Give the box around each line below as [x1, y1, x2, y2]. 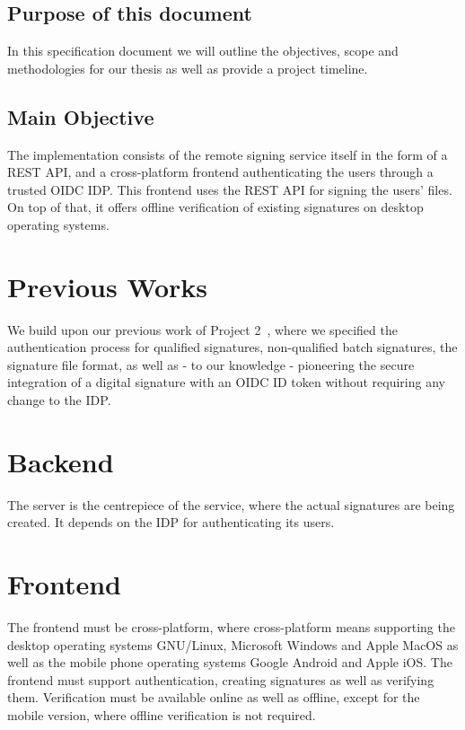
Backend [7, 443, 114, 479]
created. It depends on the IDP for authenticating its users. [7, 513, 335, 532]
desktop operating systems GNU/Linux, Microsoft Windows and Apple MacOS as [7, 635, 459, 654]
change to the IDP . [7, 391, 111, 409]
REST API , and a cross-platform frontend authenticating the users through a [7, 163, 434, 181]
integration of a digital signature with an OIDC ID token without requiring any [7, 373, 445, 391]
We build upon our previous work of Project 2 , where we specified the [7, 320, 398, 339]
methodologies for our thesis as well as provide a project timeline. [7, 58, 368, 77]
